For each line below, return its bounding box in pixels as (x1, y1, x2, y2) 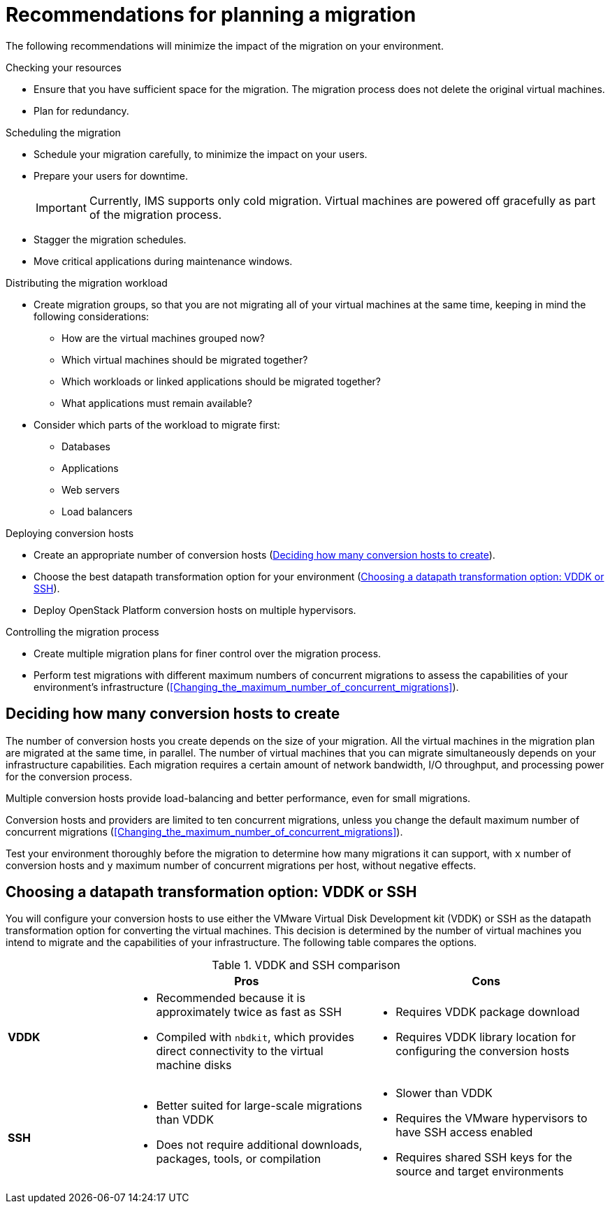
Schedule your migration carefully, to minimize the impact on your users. (34, 148, 368, 160)
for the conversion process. (6, 770, 133, 782)
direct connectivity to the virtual (156, 1044, 324, 1059)
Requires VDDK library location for (395, 1030, 576, 1045)
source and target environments (395, 1164, 564, 1179)
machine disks (156, 1058, 232, 1073)
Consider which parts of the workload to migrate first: (34, 418, 280, 431)
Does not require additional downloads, (156, 1138, 363, 1152)
